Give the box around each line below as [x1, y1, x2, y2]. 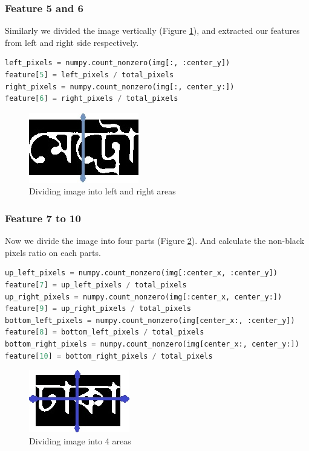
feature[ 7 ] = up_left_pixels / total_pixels [5, 280, 187, 289]
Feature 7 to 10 [5, 210, 81, 225]
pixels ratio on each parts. [5, 246, 101, 258]
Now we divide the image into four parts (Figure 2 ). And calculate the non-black [5, 234, 305, 247]
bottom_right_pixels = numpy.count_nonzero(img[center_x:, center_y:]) [5, 339, 299, 348]
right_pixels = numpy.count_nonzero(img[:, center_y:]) [5, 82, 235, 91]
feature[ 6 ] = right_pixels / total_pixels [5, 94, 178, 103]
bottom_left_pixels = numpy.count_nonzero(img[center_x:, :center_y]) [5, 316, 295, 325]
